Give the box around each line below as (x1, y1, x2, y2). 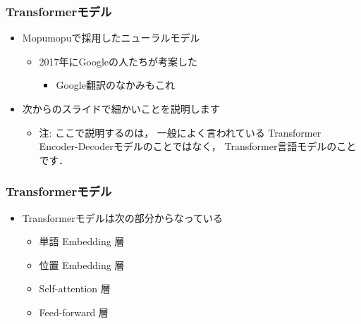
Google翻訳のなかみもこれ (56, 77, 175, 92)
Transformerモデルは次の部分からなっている (22, 210, 223, 225)
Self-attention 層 (39, 281, 111, 296)
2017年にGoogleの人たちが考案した (39, 54, 198, 68)
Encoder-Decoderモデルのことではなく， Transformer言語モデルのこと (39, 139, 357, 154)
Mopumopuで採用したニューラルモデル (22, 30, 200, 45)
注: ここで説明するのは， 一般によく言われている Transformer (39, 125, 322, 139)
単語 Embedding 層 (39, 234, 125, 249)
